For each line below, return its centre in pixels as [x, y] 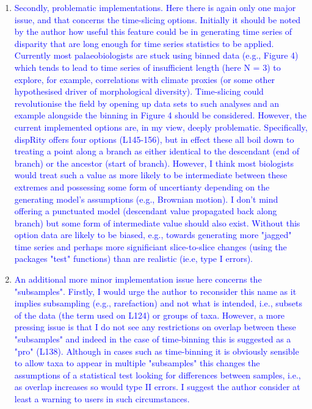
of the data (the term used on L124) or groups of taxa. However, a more [150, 315]
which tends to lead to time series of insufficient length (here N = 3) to [147, 67]
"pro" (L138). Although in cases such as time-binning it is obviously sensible [157, 351]
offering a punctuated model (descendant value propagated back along [146, 211]
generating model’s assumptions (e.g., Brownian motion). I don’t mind [146, 199]
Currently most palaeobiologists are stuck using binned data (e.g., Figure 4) [156, 55]
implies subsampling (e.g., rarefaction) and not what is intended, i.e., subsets [158, 303]
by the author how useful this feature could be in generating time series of [153, 31]
